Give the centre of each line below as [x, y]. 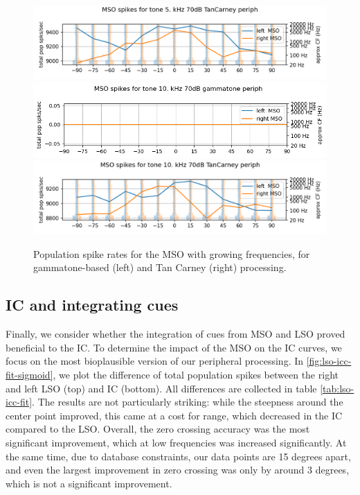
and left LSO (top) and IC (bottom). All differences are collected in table [161, 388]
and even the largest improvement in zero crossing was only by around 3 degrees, [178, 470]
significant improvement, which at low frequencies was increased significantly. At [176, 443]
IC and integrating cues [92, 305]
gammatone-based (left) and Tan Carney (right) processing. [160, 267]
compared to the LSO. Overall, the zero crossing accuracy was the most [158, 429]
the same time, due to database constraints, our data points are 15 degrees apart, [178, 456]
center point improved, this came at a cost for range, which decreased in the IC [174, 415]
